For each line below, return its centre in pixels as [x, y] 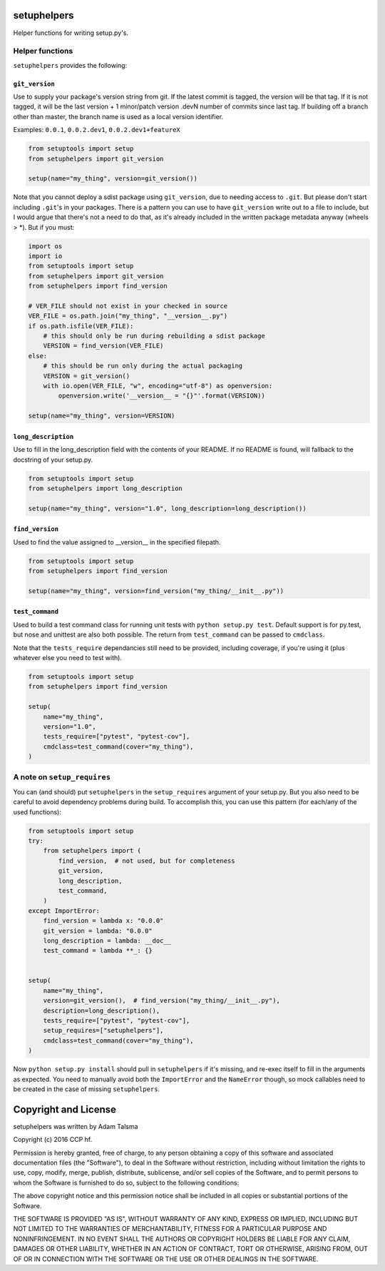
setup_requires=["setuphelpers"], [103, 1031]
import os [45, 246]
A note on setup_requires [62, 777]
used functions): [37, 812]
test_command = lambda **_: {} [98, 951]
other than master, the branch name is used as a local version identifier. [118, 116]
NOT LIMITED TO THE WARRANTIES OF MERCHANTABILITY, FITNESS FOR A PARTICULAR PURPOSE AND [170, 1229]
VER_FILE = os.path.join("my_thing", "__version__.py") [128, 316]
